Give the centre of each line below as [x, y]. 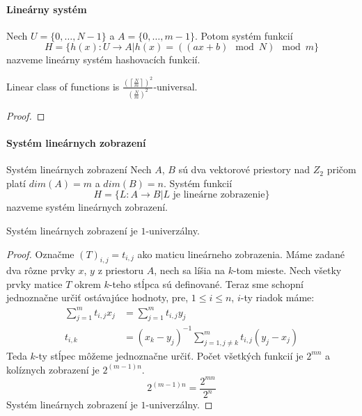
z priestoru [121, 270]
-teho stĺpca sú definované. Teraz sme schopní [206, 283]
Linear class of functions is [63, 86]
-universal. [175, 86]
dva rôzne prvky [41, 270]
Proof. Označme [40, 254]
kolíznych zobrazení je [53, 369]
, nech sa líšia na [189, 270]
